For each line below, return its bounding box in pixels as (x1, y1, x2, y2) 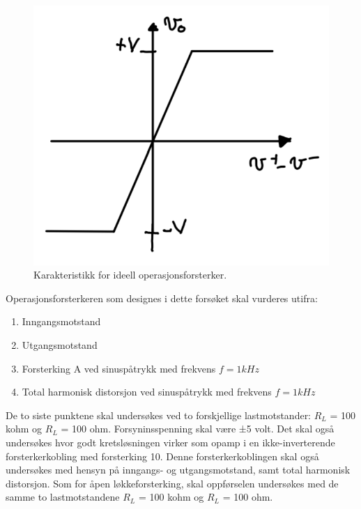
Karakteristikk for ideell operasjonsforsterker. (33, 267, 227, 282)
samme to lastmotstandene (6, 490, 120, 504)
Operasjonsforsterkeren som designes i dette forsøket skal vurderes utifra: (6, 290, 318, 305)
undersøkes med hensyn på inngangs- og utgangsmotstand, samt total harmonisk (6, 462, 351, 477)
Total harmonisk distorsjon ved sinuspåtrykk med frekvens (22, 384, 272, 399)
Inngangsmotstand (22, 314, 101, 329)
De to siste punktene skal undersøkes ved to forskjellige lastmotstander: (6, 407, 312, 422)
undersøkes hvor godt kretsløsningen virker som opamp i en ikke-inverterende (6, 435, 335, 450)
